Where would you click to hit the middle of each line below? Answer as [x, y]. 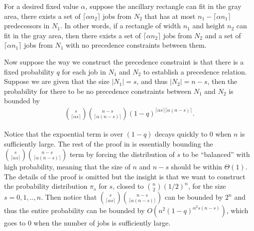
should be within [196, 167]
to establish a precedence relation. [195, 71]
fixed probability [29, 71]
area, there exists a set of [42, 16]
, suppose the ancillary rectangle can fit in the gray [163, 6]
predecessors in [27, 26]
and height [209, 26]
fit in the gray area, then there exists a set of [72, 35]
